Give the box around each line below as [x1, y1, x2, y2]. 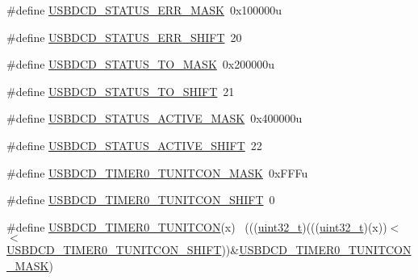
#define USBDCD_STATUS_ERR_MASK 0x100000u [6, 2, 282, 18]
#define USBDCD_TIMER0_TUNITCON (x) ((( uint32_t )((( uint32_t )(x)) [6, 218, 387, 235]
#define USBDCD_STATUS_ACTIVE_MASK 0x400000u [6, 110, 303, 127]
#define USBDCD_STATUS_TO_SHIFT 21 [6, 82, 235, 99]
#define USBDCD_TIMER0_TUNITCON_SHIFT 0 [6, 191, 275, 208]
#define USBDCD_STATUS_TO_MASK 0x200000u [6, 56, 274, 73]
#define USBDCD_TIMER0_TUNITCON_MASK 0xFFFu [6, 164, 308, 181]
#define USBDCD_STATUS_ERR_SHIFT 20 [6, 28, 242, 45]
